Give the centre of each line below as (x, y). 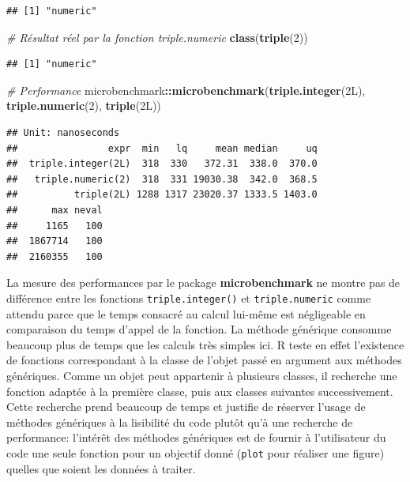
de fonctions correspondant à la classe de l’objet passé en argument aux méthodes (204, 360)
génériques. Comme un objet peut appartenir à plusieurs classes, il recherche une (202, 375)
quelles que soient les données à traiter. (101, 468)
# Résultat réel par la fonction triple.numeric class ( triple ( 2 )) (157, 37)
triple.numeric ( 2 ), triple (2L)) (84, 105)
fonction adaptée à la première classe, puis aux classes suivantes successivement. (200, 391)
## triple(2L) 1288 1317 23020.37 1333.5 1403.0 (162, 195)
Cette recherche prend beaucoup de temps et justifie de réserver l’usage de (186, 407)
